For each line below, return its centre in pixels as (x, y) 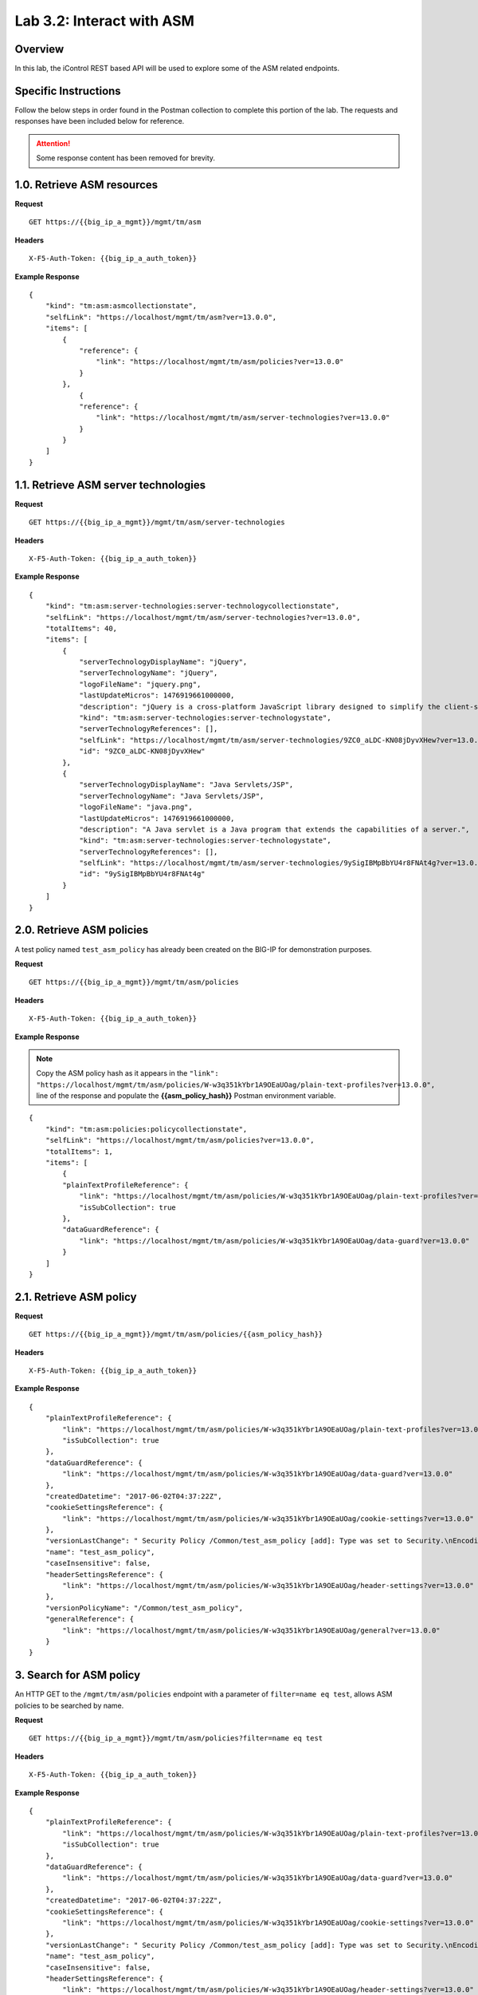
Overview (39, 49)
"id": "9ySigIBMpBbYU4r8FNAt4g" (143, 874)
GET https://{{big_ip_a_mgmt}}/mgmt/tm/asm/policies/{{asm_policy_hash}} (176, 1334)
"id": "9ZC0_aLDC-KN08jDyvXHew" (143, 751)
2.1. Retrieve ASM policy (76, 1297)
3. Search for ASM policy (78, 1675)
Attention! (53, 143)
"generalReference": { (90, 1619)
